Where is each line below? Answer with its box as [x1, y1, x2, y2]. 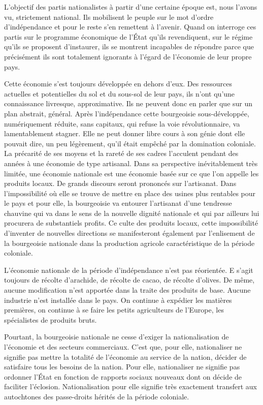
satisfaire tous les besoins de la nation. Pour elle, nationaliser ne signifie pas [4, 361, 240, 372]
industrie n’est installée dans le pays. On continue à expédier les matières [4, 294, 232, 305]
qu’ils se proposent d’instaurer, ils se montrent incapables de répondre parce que [4, 41, 254, 52]
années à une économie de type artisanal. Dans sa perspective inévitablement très [4, 158, 258, 168]
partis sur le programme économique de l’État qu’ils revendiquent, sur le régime [4, 31, 253, 42]
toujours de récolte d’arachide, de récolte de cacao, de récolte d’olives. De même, [4, 274, 255, 285]
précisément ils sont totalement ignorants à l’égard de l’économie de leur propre [4, 51, 252, 61]
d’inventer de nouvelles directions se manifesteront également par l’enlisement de [4, 228, 255, 238]
